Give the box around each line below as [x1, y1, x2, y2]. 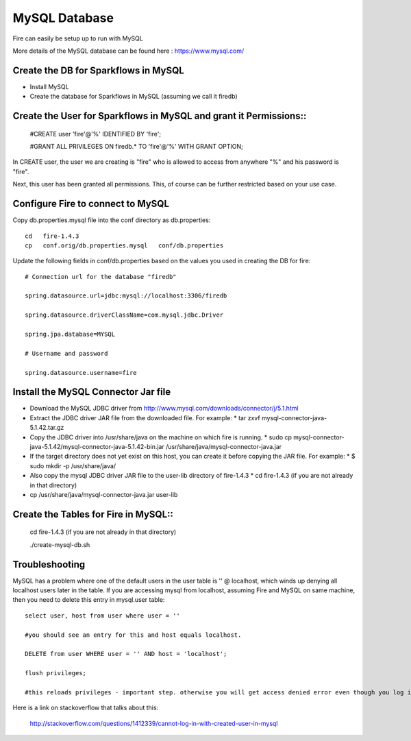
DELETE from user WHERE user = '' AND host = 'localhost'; [25, 650, 227, 658]
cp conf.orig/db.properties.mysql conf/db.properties [25, 241, 224, 250]
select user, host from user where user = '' [25, 611, 181, 620]
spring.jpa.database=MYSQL [25, 330, 116, 339]
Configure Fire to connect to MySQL [12, 198, 170, 210]
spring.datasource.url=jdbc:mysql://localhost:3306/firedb [25, 292, 227, 300]
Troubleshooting [12, 559, 86, 570]
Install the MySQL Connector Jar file [12, 386, 171, 398]
